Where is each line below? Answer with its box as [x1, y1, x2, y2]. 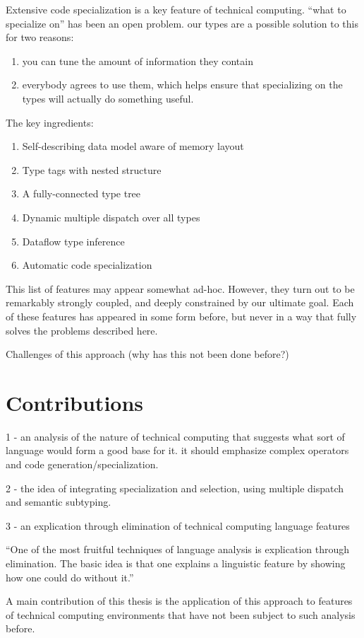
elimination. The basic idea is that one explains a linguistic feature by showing [6, 555, 346, 570]
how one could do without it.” [6, 569, 134, 584]
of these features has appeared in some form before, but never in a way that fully [6, 308, 357, 323]
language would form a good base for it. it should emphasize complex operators [6, 443, 349, 458]
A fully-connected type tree [22, 186, 141, 201]
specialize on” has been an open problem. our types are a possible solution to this [6, 16, 358, 30]
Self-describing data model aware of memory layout [22, 139, 244, 153]
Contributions [6, 388, 144, 417]
